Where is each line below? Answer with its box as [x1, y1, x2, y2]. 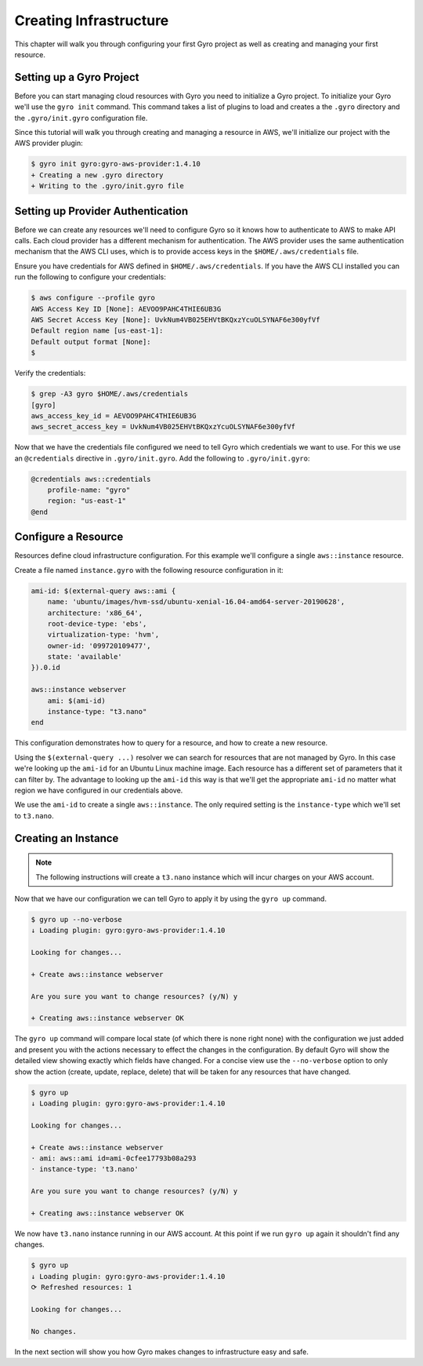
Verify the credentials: [14, 369, 86, 378]
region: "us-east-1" [47, 497, 127, 505]
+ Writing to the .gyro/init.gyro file [31, 181, 184, 191]
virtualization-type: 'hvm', [47, 630, 160, 639]
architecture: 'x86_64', [47, 608, 143, 617]
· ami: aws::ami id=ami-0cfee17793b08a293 [31, 1153, 197, 1163]
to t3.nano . [14, 810, 54, 820]
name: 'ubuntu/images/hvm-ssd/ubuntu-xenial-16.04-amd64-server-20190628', [47, 597, 345, 607]
